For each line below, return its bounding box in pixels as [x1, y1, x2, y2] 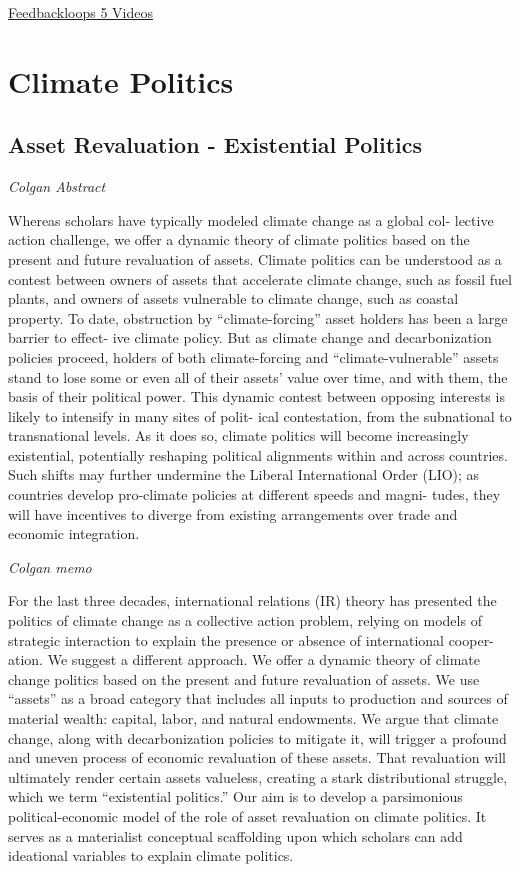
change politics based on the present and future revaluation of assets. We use [8, 668, 480, 689]
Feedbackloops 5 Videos [8, 2, 154, 22]
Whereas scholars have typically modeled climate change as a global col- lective [8, 209, 494, 230]
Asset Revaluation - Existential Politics [8, 129, 422, 160]
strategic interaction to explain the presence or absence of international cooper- [8, 629, 494, 650]
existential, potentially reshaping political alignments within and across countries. [8, 444, 508, 465]
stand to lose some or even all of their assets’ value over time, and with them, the [8, 366, 508, 387]
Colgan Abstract [8, 176, 106, 197]
